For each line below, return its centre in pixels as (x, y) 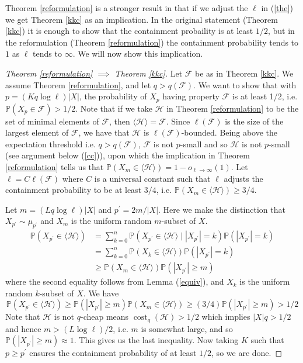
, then (120, 121)
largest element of (37, 132)
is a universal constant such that (152, 178)
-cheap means (105, 317)
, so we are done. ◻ (247, 353)
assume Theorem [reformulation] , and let (78, 84)
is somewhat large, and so (187, 328)
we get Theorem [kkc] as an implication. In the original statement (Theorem (142, 19)
